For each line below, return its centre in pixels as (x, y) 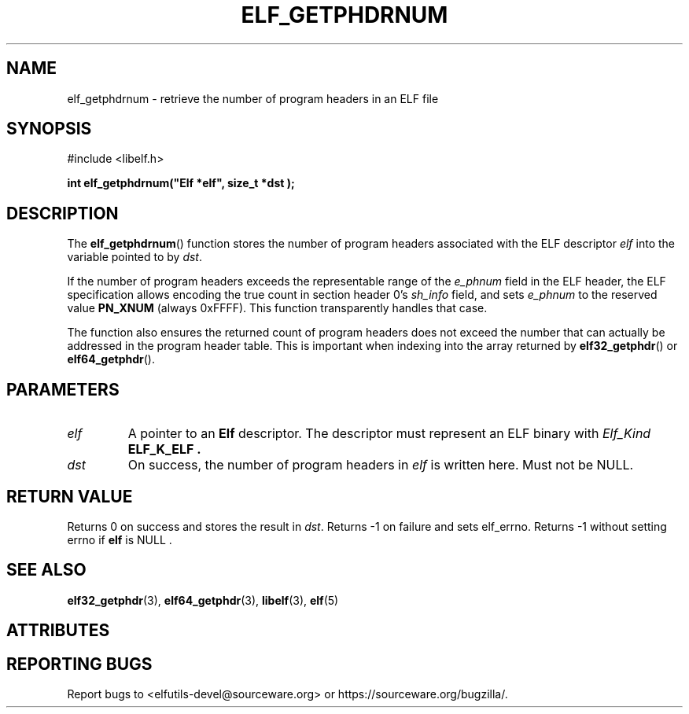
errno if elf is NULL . (120, 539)
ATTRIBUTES (58, 631)
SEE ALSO (46, 570)
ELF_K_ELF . (164, 449)
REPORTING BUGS (79, 664)
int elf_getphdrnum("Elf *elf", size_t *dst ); (181, 183)
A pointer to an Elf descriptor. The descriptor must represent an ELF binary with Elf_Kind (389, 434)
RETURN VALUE (70, 496)
